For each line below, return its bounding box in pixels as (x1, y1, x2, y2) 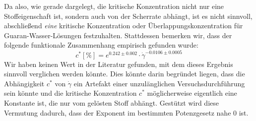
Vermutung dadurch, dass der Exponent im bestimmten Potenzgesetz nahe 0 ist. (4, 107, 249, 118)
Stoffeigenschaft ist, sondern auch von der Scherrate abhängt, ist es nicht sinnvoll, (4, 10, 253, 21)
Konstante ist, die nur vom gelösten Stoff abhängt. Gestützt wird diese (4, 98, 219, 108)
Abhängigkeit (4, 78, 45, 88)
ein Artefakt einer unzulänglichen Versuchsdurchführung (73, 78, 245, 88)
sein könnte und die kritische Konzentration (4, 88, 137, 98)
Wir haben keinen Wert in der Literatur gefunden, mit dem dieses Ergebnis (4, 59, 233, 69)
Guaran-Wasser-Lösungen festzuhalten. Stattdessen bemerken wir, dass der (4, 30, 232, 40)
